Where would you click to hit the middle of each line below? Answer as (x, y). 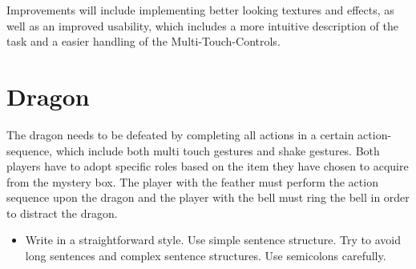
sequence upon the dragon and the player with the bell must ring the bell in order (208, 197)
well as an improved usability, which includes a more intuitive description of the (202, 25)
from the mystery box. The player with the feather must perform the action (192, 181)
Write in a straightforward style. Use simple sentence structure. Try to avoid (213, 240)
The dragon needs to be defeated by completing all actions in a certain (180, 134)
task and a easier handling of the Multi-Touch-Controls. (143, 41)
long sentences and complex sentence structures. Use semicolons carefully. (206, 256)
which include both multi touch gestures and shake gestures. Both (218, 150)
